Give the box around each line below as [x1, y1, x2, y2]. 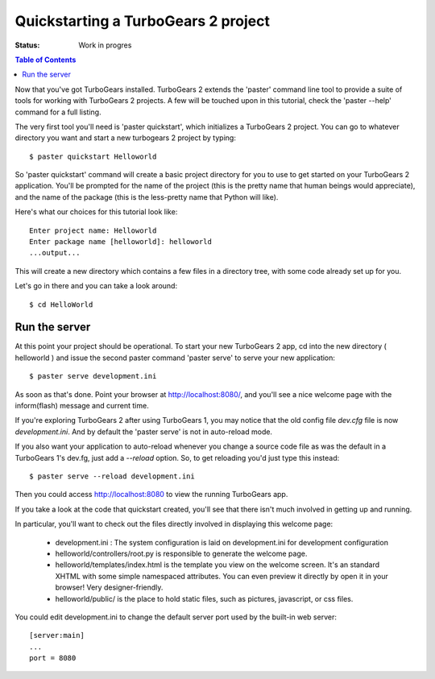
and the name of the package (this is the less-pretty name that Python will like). [14, 192, 279, 201]
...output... [29, 248, 81, 258]
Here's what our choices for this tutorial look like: [14, 207, 178, 217]
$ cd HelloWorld [29, 300, 93, 309]
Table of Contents [14, 55, 77, 64]
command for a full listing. [14, 107, 101, 117]
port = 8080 [29, 653, 77, 663]
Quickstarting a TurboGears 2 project [14, 12, 270, 30]
